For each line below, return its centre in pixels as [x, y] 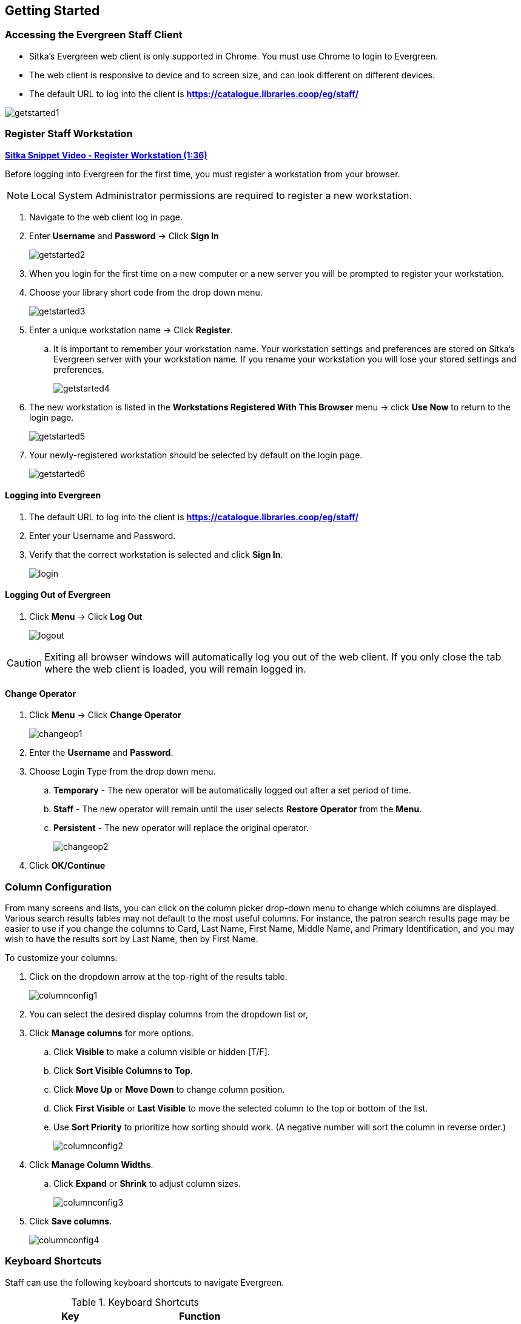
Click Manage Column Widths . [91, 1164]
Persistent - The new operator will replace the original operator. [181, 828]
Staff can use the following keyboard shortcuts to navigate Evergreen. [145, 1282]
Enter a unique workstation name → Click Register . [131, 330]
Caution [25, 663]
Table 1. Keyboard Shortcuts [135, 1302]
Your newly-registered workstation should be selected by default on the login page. [196, 455]
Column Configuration [59, 887]
